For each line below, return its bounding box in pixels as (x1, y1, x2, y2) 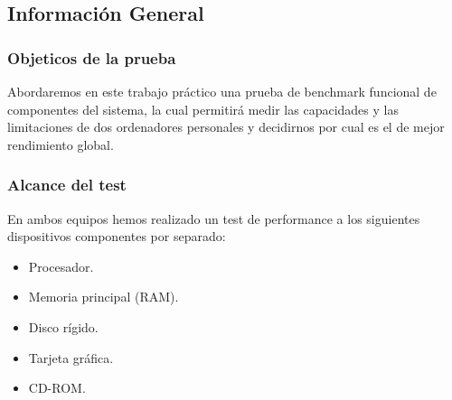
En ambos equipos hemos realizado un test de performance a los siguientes (7, 209, 420, 228)
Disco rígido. (28, 317, 99, 336)
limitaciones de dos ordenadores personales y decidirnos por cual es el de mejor (7, 117, 445, 136)
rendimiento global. (7, 135, 114, 153)
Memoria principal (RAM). (28, 287, 179, 306)
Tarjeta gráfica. (28, 348, 114, 367)
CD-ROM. (28, 378, 86, 397)
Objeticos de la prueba (7, 46, 176, 69)
